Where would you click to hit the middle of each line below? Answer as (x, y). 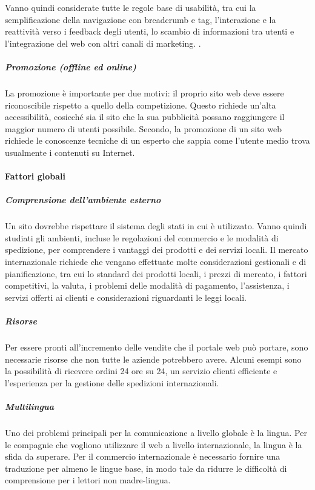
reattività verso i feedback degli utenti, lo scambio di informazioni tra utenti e (150, 31)
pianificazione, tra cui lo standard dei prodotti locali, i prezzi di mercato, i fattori (156, 273)
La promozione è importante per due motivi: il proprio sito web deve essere (144, 92)
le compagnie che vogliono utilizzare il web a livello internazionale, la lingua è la (154, 444)
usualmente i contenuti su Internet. (70, 152)
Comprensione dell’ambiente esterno (83, 200)
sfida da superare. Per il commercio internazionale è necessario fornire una (143, 456)
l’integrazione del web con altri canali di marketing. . (103, 43)
